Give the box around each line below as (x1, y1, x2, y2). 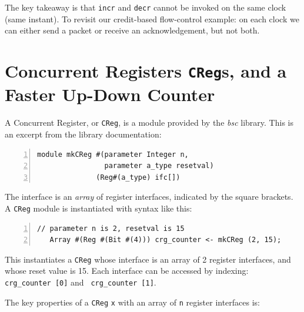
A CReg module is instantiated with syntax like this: (5, 202, 192, 214)
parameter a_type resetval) (104, 162, 214, 170)
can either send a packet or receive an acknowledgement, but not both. (5, 24, 260, 36)
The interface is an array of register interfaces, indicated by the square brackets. (5, 190, 293, 203)
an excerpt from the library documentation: (5, 128, 162, 140)
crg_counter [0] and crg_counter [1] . (5, 276, 156, 288)
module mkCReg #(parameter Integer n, (37, 150, 189, 159)
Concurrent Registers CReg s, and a (5, 59, 287, 83)
